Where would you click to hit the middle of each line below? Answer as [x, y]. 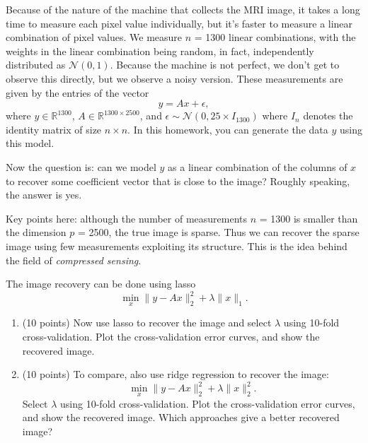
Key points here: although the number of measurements [127, 218]
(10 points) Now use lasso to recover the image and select [147, 323]
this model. [30, 143]
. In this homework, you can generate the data [228, 129]
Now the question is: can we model [81, 166]
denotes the [328, 116]
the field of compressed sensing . [74, 260]
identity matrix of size [54, 129]
